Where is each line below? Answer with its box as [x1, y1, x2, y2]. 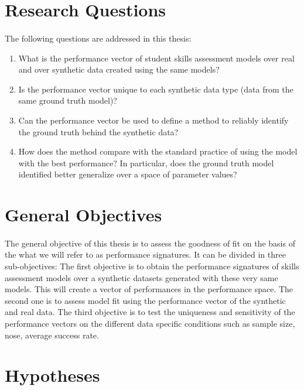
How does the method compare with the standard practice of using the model [18, 145, 298, 158]
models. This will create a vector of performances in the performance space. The [5, 283, 293, 295]
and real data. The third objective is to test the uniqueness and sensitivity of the [5, 306, 295, 318]
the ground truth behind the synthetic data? [18, 125, 179, 138]
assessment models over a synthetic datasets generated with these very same [5, 271, 278, 283]
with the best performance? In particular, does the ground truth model [18, 156, 274, 169]
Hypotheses [5, 363, 100, 387]
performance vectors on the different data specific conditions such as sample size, [5, 317, 295, 330]
